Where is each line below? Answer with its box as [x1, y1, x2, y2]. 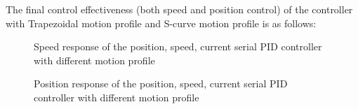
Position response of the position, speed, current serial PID [34, 76, 288, 91]
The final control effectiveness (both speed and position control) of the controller [6, 2, 353, 16]
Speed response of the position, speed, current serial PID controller [34, 39, 322, 54]
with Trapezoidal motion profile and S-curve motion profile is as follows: [6, 15, 317, 30]
